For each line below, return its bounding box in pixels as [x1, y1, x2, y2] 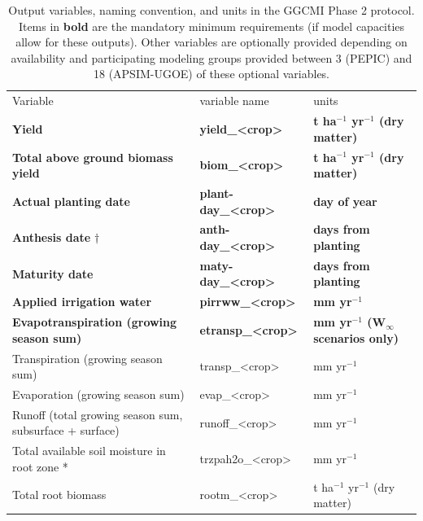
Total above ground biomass [12, 148, 173, 165]
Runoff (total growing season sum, [12, 405, 183, 422]
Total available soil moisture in [12, 442, 166, 459]
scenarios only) [313, 329, 399, 346]
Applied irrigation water [12, 293, 152, 310]
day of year [313, 192, 377, 209]
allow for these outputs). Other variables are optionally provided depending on [15, 33, 408, 50]
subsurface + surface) [12, 422, 120, 439]
